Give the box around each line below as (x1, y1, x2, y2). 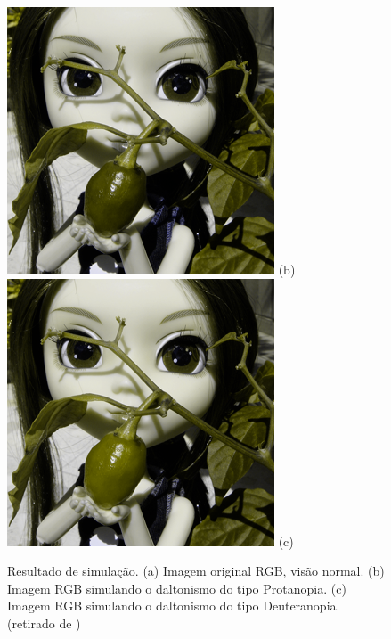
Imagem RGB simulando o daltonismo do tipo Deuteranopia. (7, 596, 340, 615)
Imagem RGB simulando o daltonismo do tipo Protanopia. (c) (7, 578, 346, 597)
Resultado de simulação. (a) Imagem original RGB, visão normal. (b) (7, 561, 385, 580)
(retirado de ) (7, 613, 81, 632)
